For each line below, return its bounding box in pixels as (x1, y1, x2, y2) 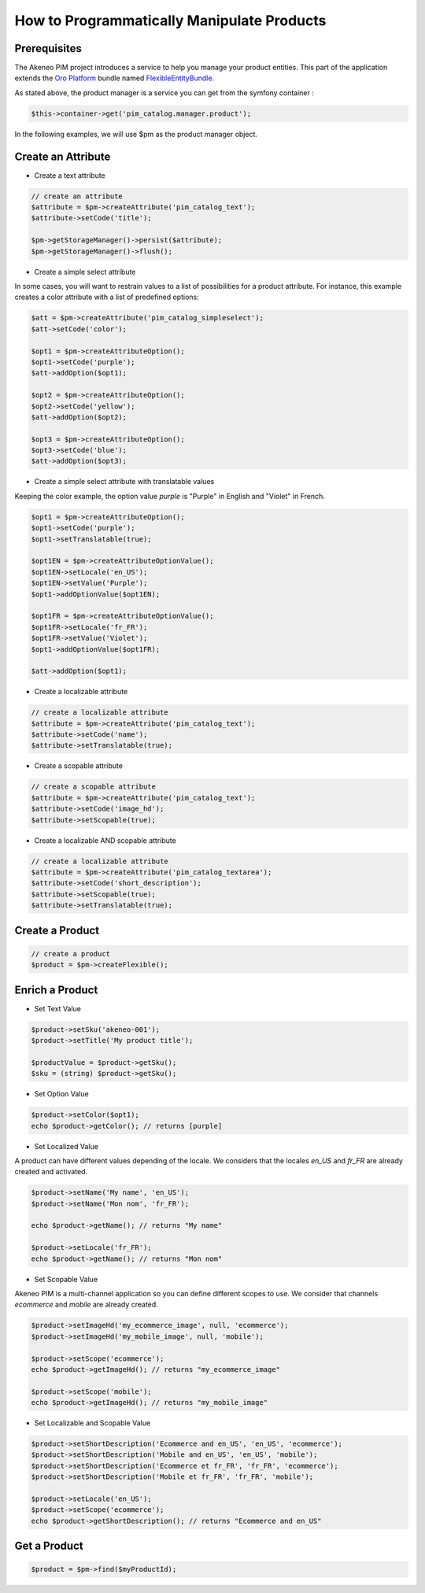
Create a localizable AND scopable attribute (34, 835, 176, 845)
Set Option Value (34, 1089, 90, 1099)
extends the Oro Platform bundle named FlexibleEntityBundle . (14, 73, 215, 83)
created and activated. (14, 1167, 88, 1177)
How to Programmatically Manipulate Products (14, 12, 327, 29)
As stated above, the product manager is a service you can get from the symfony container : (14, 87, 314, 98)
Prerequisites (14, 42, 82, 55)
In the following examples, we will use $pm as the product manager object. (14, 129, 258, 139)
